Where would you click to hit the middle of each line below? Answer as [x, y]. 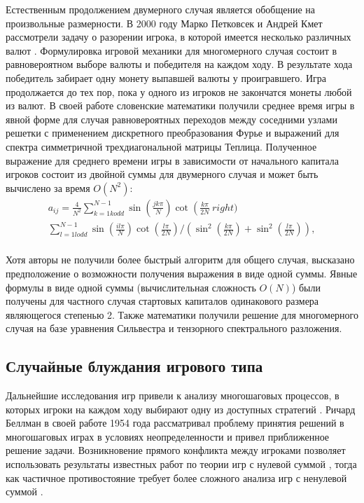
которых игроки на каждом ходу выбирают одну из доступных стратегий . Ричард [181, 409]
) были [306, 287]
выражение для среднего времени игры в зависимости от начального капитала [172, 160]
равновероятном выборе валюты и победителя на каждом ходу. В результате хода [179, 64]
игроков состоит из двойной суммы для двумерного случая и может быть [162, 174]
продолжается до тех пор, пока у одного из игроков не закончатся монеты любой [179, 91]
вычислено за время [48, 187]
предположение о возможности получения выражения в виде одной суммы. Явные [182, 273]
